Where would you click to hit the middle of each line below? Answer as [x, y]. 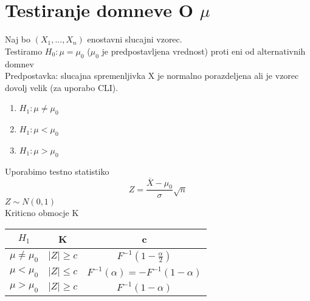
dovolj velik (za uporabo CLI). [62, 87]
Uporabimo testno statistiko [57, 171]
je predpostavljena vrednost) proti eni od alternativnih [204, 51]
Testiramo [24, 51]
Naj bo [18, 39]
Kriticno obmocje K [42, 213]
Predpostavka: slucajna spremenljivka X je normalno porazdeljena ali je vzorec [152, 76]
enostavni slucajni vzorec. [135, 39]
